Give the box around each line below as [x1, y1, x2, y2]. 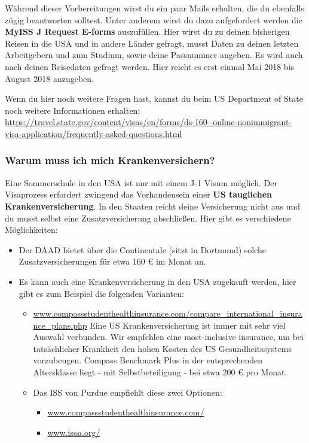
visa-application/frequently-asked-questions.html [5, 127, 182, 139]
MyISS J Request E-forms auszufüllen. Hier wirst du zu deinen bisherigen [5, 25, 290, 38]
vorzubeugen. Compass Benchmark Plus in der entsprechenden [33, 354, 263, 366]
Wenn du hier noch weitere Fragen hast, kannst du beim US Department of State [5, 92, 303, 105]
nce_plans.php [33, 318, 87, 331]
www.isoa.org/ [47, 426, 100, 438]
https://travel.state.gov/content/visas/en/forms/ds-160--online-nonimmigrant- [5, 116, 292, 128]
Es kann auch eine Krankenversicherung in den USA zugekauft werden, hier [19, 275, 296, 287]
